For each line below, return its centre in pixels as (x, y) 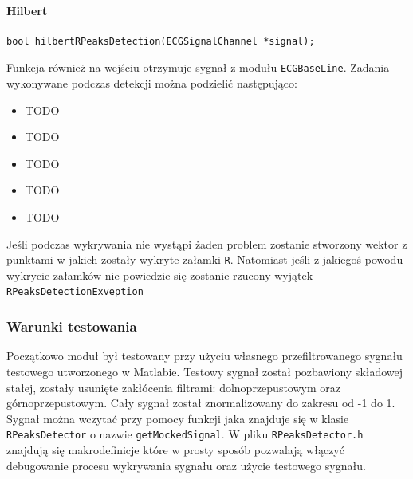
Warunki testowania (72, 326)
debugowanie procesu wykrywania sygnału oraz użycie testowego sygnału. (186, 465)
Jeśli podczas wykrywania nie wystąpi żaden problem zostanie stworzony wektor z (207, 243)
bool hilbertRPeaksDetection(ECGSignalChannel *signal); (161, 41)
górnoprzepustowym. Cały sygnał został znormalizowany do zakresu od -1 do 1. (201, 403)
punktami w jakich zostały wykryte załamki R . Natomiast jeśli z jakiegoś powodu (205, 259)
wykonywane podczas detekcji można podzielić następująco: (152, 83)
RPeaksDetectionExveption (75, 292)
